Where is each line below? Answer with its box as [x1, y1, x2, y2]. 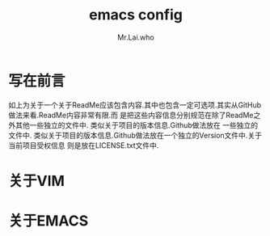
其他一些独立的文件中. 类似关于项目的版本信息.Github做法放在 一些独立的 [15, 120, 259, 130]
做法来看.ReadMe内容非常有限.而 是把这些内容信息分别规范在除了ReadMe [8, 110, 254, 120]
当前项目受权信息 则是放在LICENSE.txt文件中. [8, 140, 159, 150]
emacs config [88, 6, 184, 24]
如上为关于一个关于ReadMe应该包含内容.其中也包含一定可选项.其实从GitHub [8, 99, 262, 110]
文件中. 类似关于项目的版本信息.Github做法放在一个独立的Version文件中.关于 [8, 130, 263, 140]
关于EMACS [8, 212, 89, 230]
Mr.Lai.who [116, 32, 155, 42]
